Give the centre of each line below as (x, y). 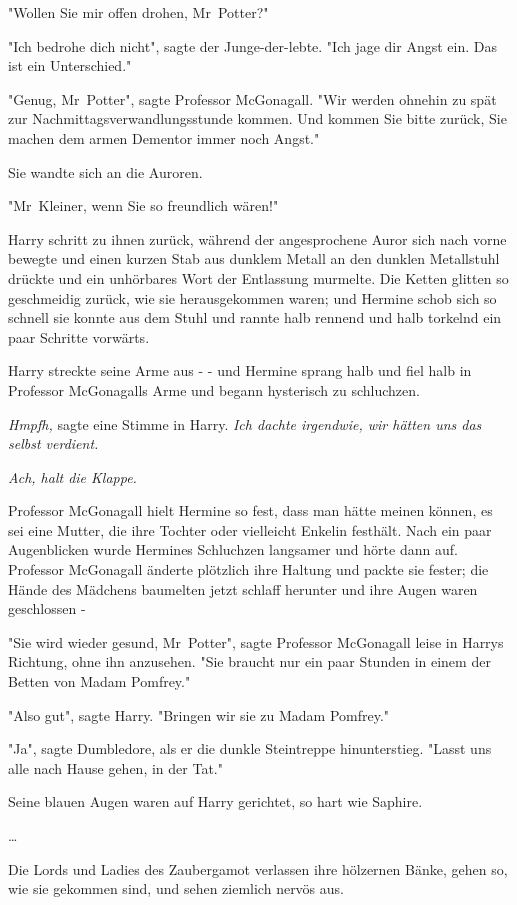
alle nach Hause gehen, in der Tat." (115, 767)
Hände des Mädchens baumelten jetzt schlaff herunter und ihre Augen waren (243, 588)
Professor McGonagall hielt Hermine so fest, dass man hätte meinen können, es (250, 510)
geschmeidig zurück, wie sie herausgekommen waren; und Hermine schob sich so (252, 297)
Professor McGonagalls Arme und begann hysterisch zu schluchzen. (214, 389)
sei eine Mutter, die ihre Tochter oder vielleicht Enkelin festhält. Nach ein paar (250, 529)
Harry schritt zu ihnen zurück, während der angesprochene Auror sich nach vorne (257, 238)
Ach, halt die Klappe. (72, 476)
